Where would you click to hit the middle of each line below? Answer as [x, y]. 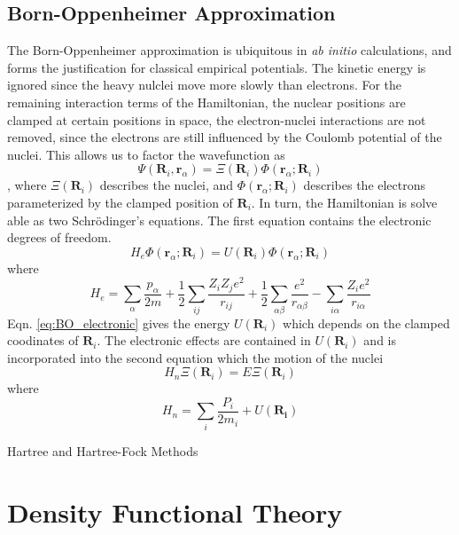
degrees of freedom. [59, 237]
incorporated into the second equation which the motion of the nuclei [195, 357]
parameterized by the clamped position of [120, 202]
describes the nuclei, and [167, 185]
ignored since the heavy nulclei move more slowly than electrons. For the [205, 85]
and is [380, 340]
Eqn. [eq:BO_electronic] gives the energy [119, 323]
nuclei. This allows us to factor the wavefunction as [146, 154]
